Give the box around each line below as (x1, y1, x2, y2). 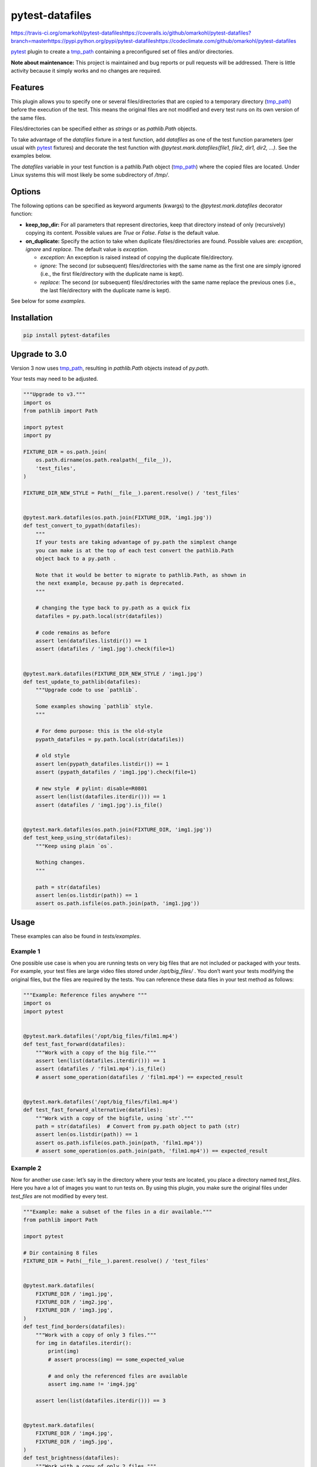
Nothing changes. (35, 859, 86, 866)
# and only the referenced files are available (48, 1373, 188, 1379)
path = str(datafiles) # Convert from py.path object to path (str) (35, 1123, 240, 1130)
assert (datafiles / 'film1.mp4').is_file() (35, 1066, 166, 1072)
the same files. (11, 114, 47, 121)
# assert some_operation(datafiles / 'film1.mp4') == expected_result (35, 1074, 244, 1080)
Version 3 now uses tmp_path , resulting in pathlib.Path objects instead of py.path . (11, 364, 210, 371)
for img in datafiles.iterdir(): (35, 1340, 132, 1347)
